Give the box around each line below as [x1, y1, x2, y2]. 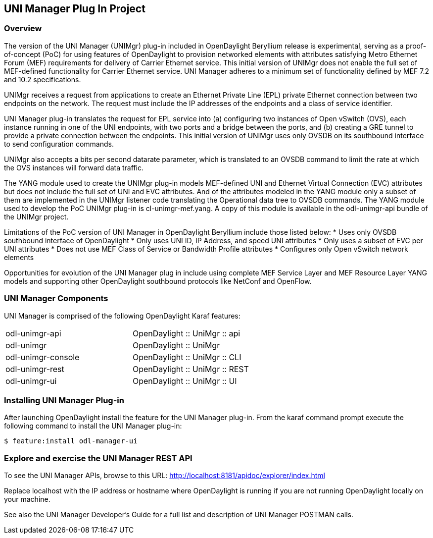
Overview [4, 23, 42, 34]
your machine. [4, 495, 50, 504]
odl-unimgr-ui [5, 376, 57, 386]
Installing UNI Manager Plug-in [4, 395, 124, 405]
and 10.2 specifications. [4, 75, 81, 84]
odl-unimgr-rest [5, 364, 64, 374]
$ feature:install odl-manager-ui [4, 437, 138, 445]
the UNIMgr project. [4, 212, 69, 221]
